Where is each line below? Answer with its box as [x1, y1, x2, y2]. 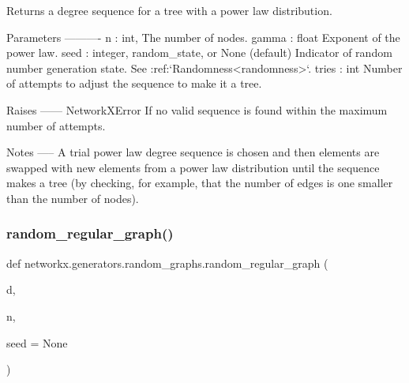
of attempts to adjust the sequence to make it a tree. [6, 75, 262, 92]
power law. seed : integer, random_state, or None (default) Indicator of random [6, 44, 392, 61]
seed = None [6, 334, 68, 351]
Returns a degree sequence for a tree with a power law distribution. [6, 2, 332, 18]
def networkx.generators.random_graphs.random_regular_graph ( [6, 254, 328, 271]
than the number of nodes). [6, 190, 139, 206]
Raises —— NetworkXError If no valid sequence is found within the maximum [6, 101, 388, 118]
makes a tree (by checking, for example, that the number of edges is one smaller [6, 175, 393, 191]
